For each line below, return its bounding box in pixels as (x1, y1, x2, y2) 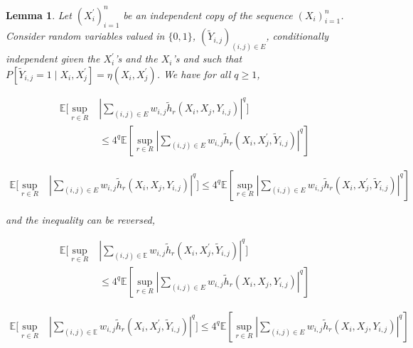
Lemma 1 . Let (6, 7, 72, 22)
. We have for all (156, 66, 231, 81)
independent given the (6, 51, 100, 66)
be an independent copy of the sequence (123, 7, 293, 22)
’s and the (114, 51, 158, 66)
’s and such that (172, 51, 242, 66)
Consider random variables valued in (6, 28, 165, 43)
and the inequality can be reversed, (6, 212, 156, 227)
